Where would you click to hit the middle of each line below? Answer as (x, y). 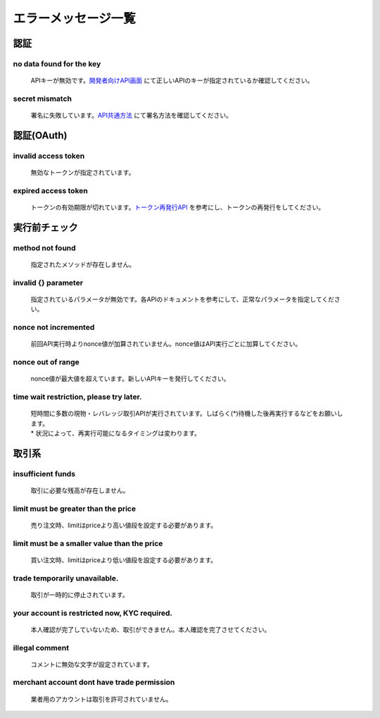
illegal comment (41, 648)
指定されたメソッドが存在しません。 (83, 264)
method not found (45, 248)
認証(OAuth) (40, 135)
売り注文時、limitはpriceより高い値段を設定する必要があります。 (124, 525)
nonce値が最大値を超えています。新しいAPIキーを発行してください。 (130, 379)
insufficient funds (44, 473)
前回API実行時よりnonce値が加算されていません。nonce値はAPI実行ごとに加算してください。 (166, 344)
